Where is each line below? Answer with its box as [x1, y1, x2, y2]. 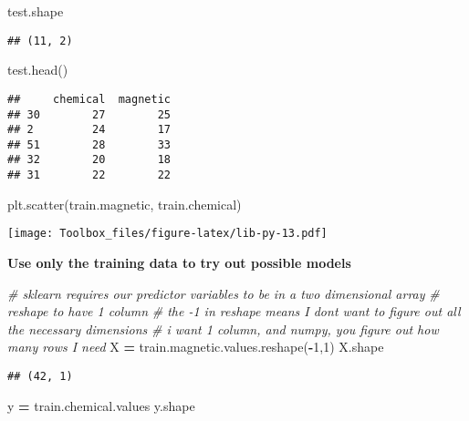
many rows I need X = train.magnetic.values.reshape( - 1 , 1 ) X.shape [7, 337, 384, 356]
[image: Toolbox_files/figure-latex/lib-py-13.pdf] [7, 227, 328, 241]
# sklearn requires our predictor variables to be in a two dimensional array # [7, 283, 440, 303]
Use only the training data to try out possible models [7, 253, 351, 272]
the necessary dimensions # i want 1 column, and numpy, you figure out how [7, 319, 439, 338]
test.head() [7, 60, 68, 79]
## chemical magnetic [7, 92, 171, 106]
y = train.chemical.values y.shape [7, 395, 195, 415]
